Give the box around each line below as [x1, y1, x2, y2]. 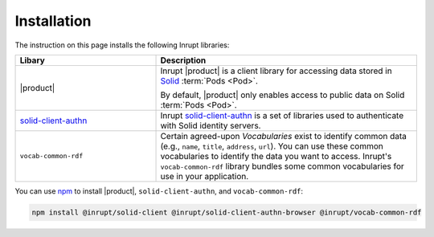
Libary [19, 55, 46, 66]
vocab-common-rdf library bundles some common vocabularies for [160, 161, 405, 172]
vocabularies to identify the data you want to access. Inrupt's [160, 150, 392, 161]
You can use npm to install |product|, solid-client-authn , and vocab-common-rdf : [14, 186, 304, 196]
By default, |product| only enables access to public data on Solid [160, 89, 405, 100]
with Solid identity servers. [160, 120, 261, 131]
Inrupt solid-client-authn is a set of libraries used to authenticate [160, 109, 404, 121]
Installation [14, 12, 92, 30]
